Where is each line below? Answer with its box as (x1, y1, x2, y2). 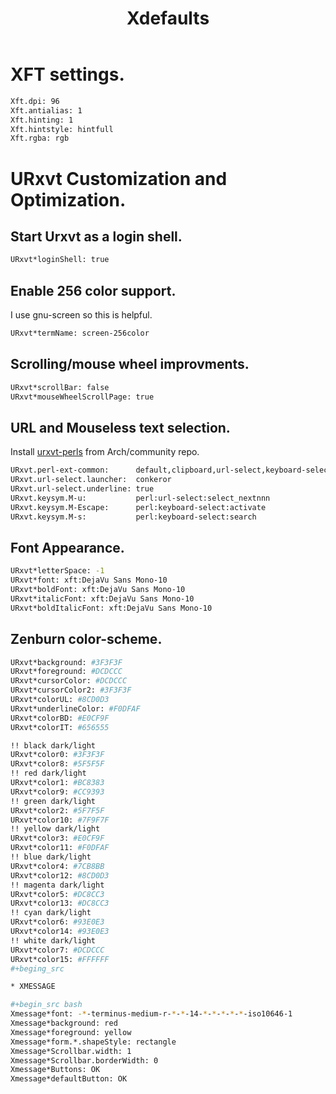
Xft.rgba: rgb (10, 133, 70, 144)
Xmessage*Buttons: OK (10, 1065, 101, 1075)
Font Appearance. (10, 539, 125, 556)
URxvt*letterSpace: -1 (10, 566, 105, 576)
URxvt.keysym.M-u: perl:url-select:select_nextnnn (10, 493, 271, 503)
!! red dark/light (10, 768, 87, 779)
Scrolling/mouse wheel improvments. (10, 356, 250, 373)
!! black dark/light (10, 740, 97, 751)
